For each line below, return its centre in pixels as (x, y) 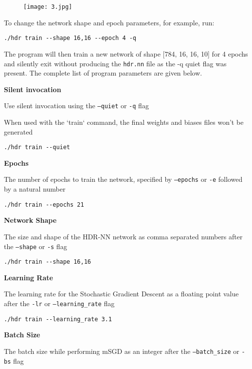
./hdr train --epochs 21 (44, 204)
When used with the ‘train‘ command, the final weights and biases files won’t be (124, 122)
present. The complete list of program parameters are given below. (103, 73)
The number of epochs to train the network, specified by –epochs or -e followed (123, 179)
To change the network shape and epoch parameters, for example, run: (109, 22)
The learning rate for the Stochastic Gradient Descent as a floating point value (121, 294)
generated (18, 131)
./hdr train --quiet (37, 147)
